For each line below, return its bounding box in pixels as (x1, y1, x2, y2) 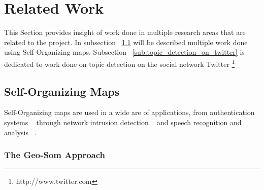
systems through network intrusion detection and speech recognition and (4, 117, 242, 127)
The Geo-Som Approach (4, 148, 106, 161)
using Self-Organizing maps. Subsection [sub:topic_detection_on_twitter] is (4, 47, 245, 57)
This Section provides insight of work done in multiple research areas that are (4, 27, 246, 37)
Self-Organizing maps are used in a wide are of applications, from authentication (4, 107, 255, 118)
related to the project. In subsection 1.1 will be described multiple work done (4, 36, 248, 47)
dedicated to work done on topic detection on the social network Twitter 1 (4, 57, 235, 69)
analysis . (4, 127, 37, 137)
